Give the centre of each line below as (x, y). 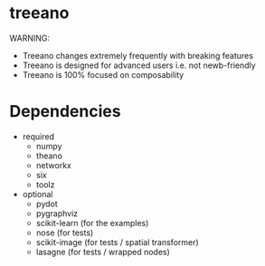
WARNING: (30, 38)
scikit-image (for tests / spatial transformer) (117, 242)
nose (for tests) (65, 233)
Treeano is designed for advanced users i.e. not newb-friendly (139, 65)
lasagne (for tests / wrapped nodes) (103, 252)
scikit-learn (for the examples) (92, 223)
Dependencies (65, 112)
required (38, 136)
